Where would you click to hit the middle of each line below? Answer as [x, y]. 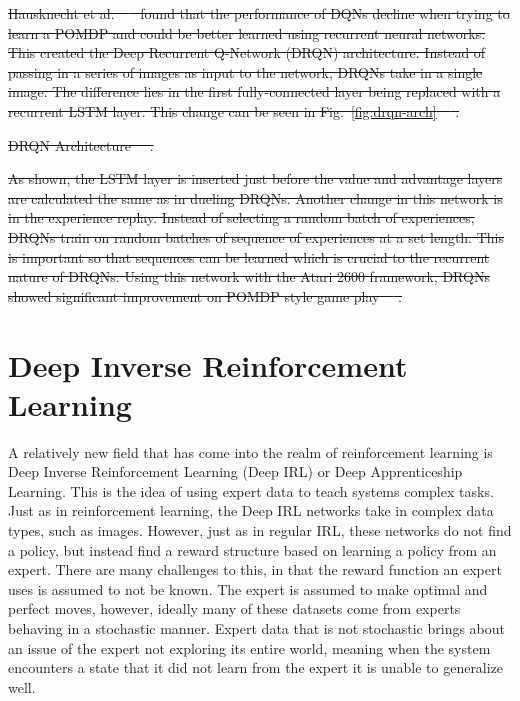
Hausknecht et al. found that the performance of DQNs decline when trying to [259, 13]
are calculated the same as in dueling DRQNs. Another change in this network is [255, 197]
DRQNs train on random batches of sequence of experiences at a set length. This [256, 236]
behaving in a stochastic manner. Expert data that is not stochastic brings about [257, 627]
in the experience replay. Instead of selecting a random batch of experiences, [241, 217]
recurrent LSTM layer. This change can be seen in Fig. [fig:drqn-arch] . [234, 110]
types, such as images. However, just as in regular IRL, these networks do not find [260, 530]
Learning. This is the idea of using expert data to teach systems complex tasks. [251, 490]
